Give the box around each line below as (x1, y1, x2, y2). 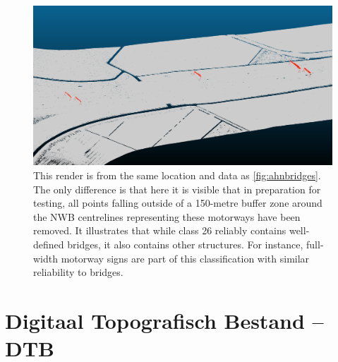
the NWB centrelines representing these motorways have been (33, 209, 301, 224)
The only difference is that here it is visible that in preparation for (33, 181, 321, 196)
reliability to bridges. (33, 265, 123, 279)
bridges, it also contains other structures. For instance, (67, 237, 303, 252)
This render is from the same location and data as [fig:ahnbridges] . (33, 168, 321, 183)
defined (33, 237, 64, 252)
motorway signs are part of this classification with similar (61, 251, 310, 265)
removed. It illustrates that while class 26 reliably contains (33, 223, 286, 238)
